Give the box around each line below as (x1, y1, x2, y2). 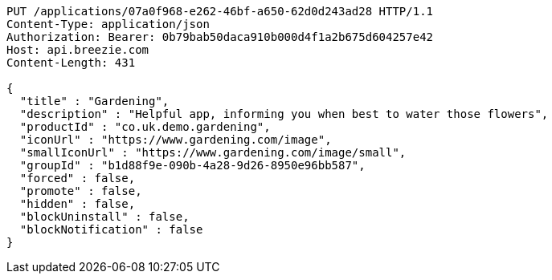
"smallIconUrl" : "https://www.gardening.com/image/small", (19, 146, 407, 159)
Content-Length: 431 (6, 56, 136, 69)
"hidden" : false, (19, 197, 136, 210)
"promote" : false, (19, 185, 142, 197)
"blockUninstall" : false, (19, 210, 190, 223)
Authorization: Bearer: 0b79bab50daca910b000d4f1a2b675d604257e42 (6, 30, 434, 43)
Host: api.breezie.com (6, 43, 149, 56)
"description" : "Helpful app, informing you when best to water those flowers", (19, 108, 549, 120)
